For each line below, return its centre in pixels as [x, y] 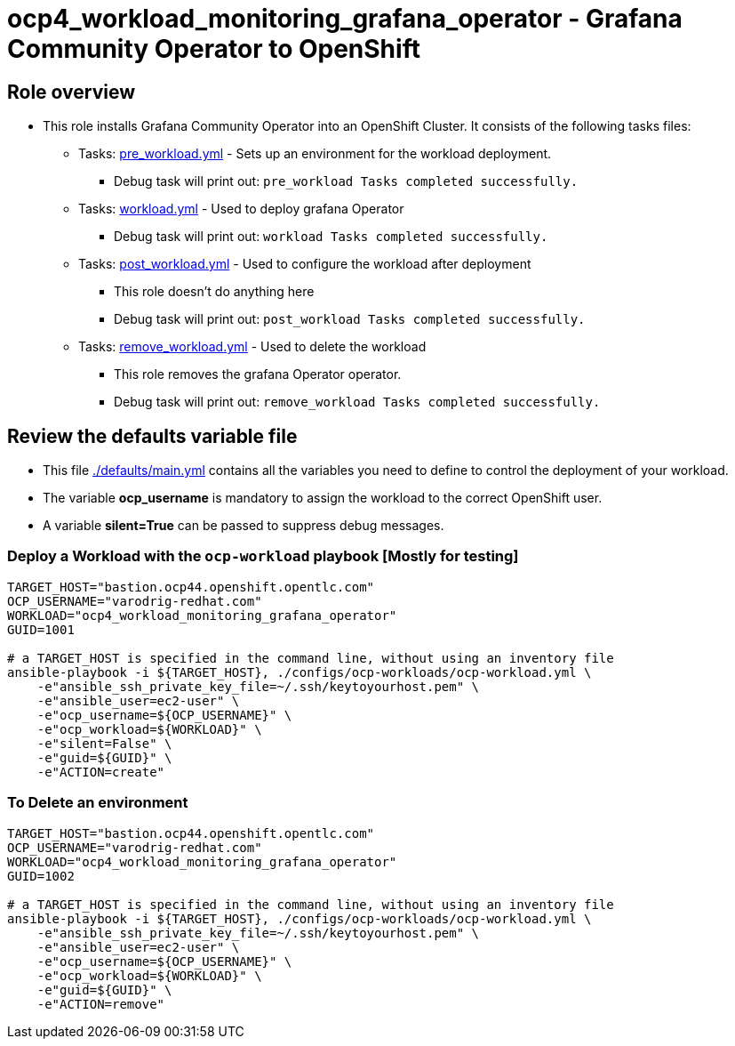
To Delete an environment [98, 803]
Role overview [72, 92]
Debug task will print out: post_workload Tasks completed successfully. [350, 319]
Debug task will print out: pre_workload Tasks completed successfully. [346, 181]
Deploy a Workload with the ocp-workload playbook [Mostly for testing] [263, 556]
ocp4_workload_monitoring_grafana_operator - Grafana [345, 19]
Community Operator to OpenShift [214, 49]
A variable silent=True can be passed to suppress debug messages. [244, 526]
